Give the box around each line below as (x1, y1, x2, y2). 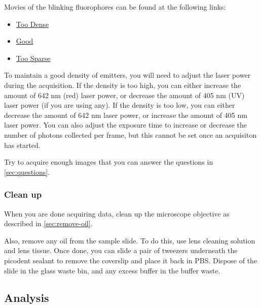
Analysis (4, 290, 49, 305)
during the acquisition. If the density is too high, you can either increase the (4, 79, 241, 90)
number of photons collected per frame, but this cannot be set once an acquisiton (4, 129, 257, 140)
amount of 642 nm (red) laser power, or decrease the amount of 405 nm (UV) (4, 89, 245, 100)
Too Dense (16, 18, 49, 29)
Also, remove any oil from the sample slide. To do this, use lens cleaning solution (4, 235, 255, 245)
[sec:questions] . (4, 166, 50, 177)
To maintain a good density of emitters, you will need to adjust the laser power (4, 70, 251, 80)
